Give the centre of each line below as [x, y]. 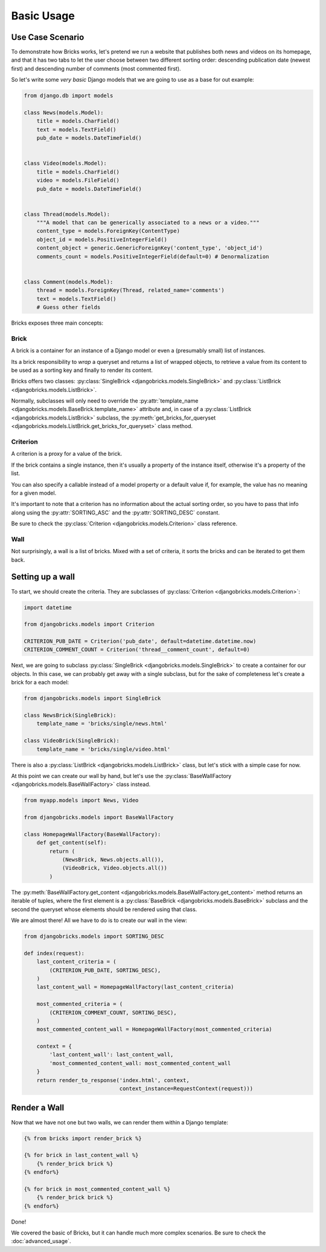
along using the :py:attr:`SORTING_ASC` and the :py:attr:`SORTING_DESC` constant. [116, 512]
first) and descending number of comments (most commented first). [96, 68]
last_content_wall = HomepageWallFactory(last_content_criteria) [135, 987]
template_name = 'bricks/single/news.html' [102, 724]
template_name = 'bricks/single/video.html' [104, 749]
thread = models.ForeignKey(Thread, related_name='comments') [130, 290]
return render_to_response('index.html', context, [113, 1080]
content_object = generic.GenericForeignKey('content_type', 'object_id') [149, 248]
